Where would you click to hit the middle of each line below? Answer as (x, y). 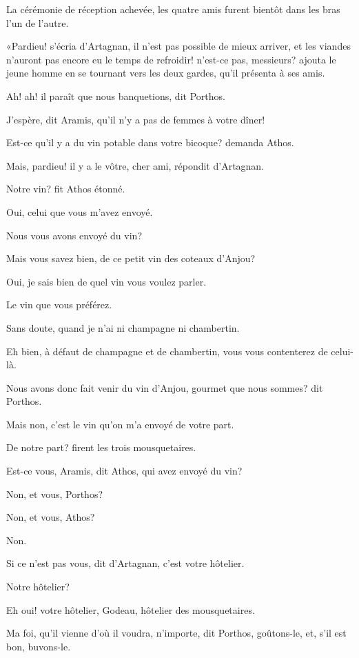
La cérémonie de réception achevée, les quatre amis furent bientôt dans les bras (173, 9)
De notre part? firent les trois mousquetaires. (101, 447)
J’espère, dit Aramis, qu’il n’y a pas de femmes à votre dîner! (136, 119)
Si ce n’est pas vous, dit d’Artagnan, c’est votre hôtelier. (125, 563)
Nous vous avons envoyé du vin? (74, 235)
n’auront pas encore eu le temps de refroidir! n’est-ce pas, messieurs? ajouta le (171, 59)
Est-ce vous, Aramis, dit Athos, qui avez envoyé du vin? (124, 471)
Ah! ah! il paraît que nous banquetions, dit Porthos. (116, 96)
